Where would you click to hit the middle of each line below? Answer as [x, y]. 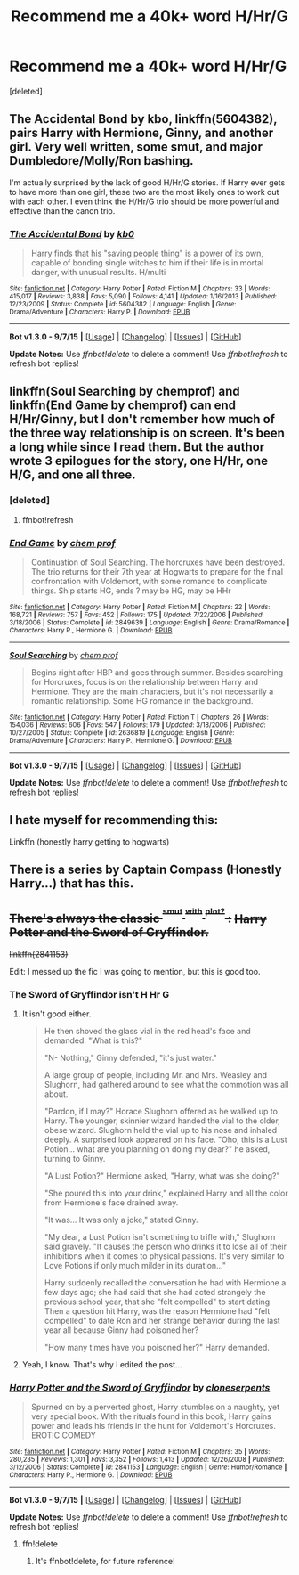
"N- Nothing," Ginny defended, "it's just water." [130, 1058]
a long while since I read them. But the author [137, 447]
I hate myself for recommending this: [114, 820]
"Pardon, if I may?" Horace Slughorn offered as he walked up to [161, 1112]
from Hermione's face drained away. [111, 1203]
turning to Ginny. [75, 1159]
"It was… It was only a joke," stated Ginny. [121, 1220]
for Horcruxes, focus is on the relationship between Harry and [145, 682]
